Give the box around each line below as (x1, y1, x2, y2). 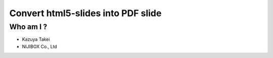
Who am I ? (9, 22, 48, 31)
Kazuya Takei (22, 36, 50, 42)
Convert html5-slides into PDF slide (9, 8, 162, 19)
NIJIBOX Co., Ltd (22, 43, 58, 49)
